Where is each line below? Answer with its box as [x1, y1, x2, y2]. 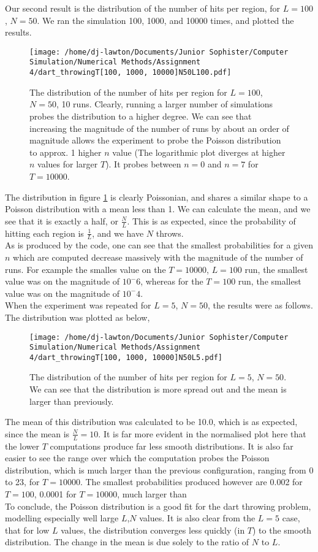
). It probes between [105, 158, 181, 171]
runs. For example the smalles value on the [5, 263, 166, 275]
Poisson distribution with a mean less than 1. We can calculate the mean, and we [5, 202, 311, 215]
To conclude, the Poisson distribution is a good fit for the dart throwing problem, [5, 499, 311, 512]
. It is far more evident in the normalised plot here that [98, 427, 306, 440]
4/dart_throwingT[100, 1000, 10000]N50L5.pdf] [29, 353, 222, 362]
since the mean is [5, 427, 70, 440]
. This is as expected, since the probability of [127, 214, 296, 227]
